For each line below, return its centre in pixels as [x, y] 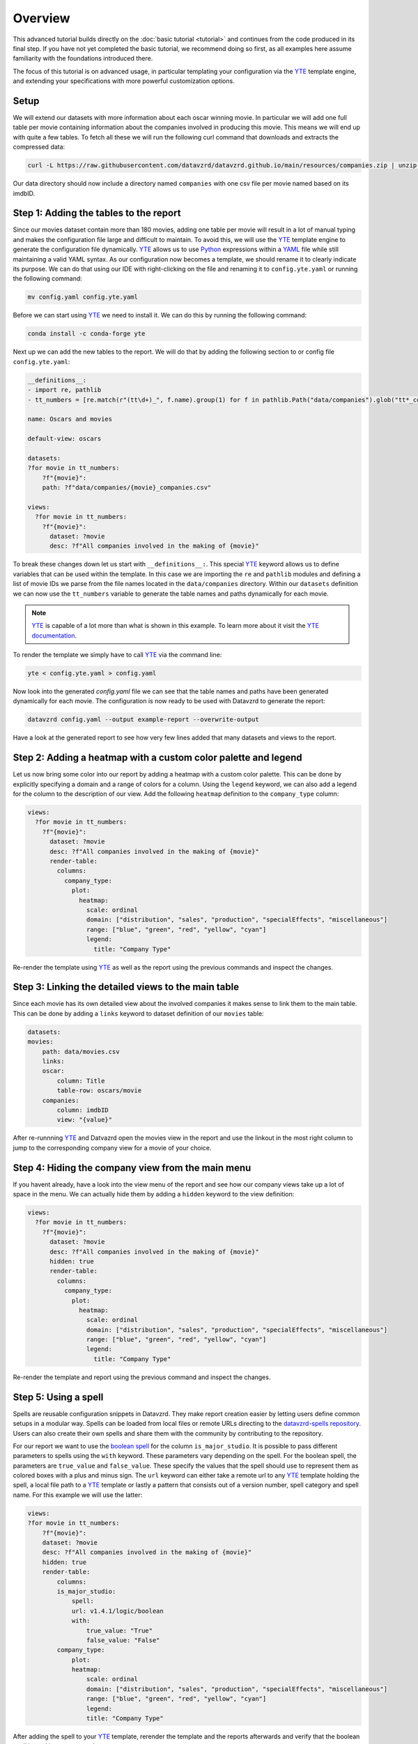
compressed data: [39, 147]
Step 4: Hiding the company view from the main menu [132, 1167]
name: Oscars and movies [70, 419]
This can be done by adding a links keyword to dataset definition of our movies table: [138, 1013]
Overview [41, 18]
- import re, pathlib [64, 390]
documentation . [54, 636]
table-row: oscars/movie [99, 1091]
